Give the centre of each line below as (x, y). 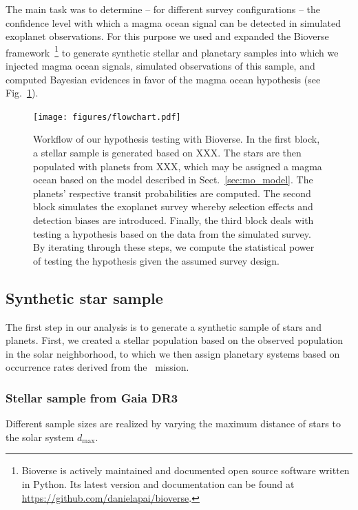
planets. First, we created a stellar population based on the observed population (174, 340)
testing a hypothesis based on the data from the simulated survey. (172, 233)
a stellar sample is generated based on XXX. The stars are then (167, 153)
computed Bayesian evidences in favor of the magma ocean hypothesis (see (163, 79)
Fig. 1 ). (22, 93)
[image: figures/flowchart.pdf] (107, 117)
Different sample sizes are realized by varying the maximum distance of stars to (173, 424)
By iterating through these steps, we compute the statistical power (174, 247)
